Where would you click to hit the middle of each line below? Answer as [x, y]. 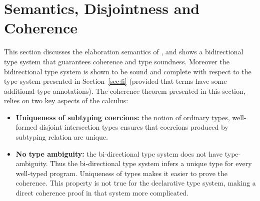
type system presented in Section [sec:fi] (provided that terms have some [115, 81]
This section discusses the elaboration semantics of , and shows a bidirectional [124, 52]
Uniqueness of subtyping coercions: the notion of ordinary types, [123, 117]
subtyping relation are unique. [62, 137]
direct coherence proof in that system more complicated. [102, 193]
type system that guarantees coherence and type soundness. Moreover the [117, 61]
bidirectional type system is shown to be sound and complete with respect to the [128, 71]
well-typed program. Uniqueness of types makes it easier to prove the [122, 173]
